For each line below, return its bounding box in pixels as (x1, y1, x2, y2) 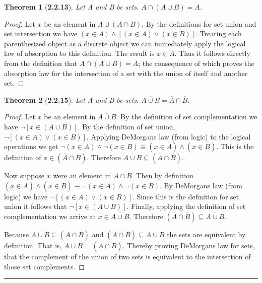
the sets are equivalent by (167, 229, 246, 239)
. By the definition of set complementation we (116, 111, 257, 122)
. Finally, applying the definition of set (126, 201, 246, 211)
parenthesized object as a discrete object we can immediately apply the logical (4, 38, 246, 48)
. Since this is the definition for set (132, 191, 239, 201)
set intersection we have (4, 28, 78, 39)
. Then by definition (132, 170, 193, 181)
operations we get (4, 141, 58, 152)
